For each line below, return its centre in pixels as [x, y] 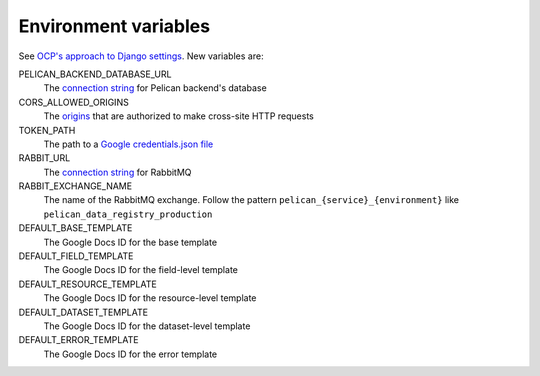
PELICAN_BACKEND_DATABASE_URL [95, 74]
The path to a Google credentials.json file [128, 144]
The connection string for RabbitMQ [117, 172]
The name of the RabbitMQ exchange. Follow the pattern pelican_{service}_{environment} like [251, 200]
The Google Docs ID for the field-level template [141, 270]
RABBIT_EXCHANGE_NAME [75, 186]
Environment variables [114, 26]
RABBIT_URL [44, 158]
